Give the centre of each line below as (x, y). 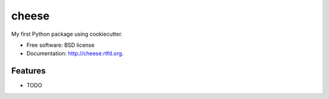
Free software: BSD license (60, 45)
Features (28, 71)
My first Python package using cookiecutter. (67, 34)
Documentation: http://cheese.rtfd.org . (75, 53)
